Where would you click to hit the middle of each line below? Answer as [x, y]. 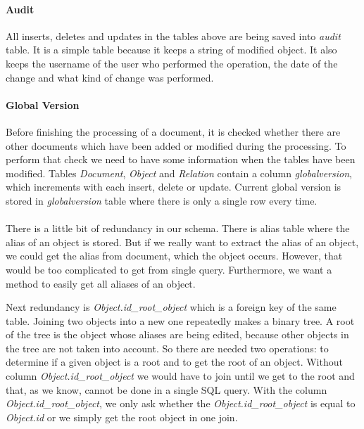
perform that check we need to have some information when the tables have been [181, 159]
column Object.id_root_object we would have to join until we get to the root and [180, 376]
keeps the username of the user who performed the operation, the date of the [172, 63]
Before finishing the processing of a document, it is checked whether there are [173, 131]
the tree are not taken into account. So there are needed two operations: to [167, 348]
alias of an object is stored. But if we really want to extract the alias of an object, [182, 242]
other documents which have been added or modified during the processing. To [176, 145]
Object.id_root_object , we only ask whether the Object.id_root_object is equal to [181, 403]
